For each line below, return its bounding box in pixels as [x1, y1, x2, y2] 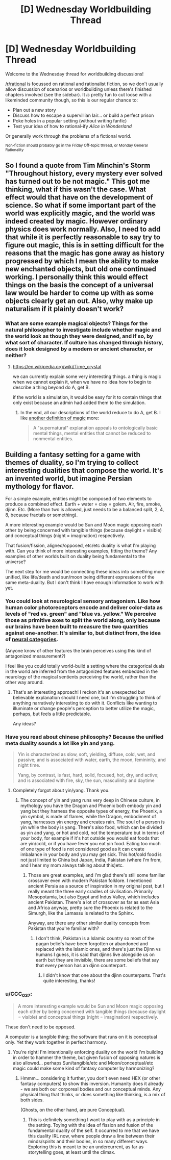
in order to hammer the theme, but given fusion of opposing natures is [12, 1054, 161, 1061]
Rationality [5, 147, 24, 153]
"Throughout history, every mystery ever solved [5, 169, 163, 178]
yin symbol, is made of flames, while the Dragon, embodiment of [20, 814, 157, 820]
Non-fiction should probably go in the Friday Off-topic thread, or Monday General [5, 143, 148, 148]
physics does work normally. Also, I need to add [5, 225, 161, 234]
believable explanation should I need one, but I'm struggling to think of [12, 694, 161, 700]
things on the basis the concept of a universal [5, 281, 154, 289]
